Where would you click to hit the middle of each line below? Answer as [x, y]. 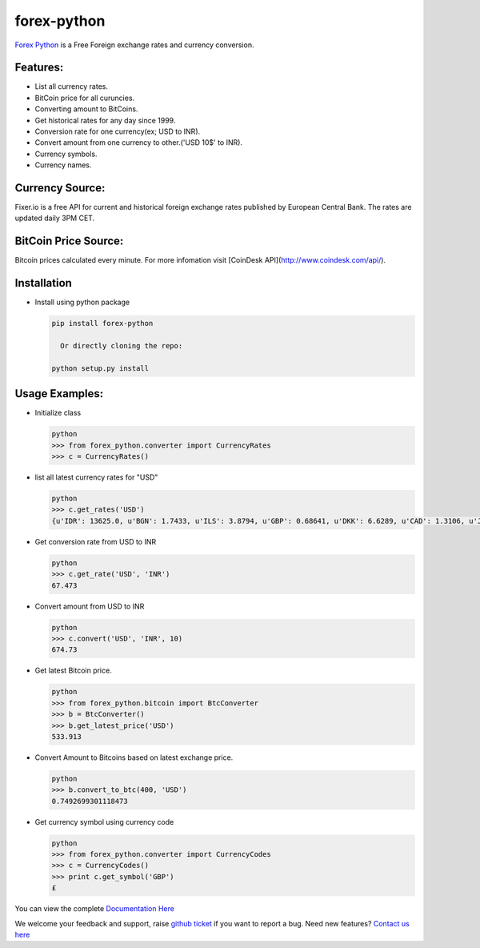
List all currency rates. [71, 86]
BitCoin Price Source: [69, 241]
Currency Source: [60, 188]
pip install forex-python [102, 323]
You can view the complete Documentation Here [95, 909]
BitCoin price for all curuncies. [85, 98]
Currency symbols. [66, 154]
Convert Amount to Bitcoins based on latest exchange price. [134, 757]
